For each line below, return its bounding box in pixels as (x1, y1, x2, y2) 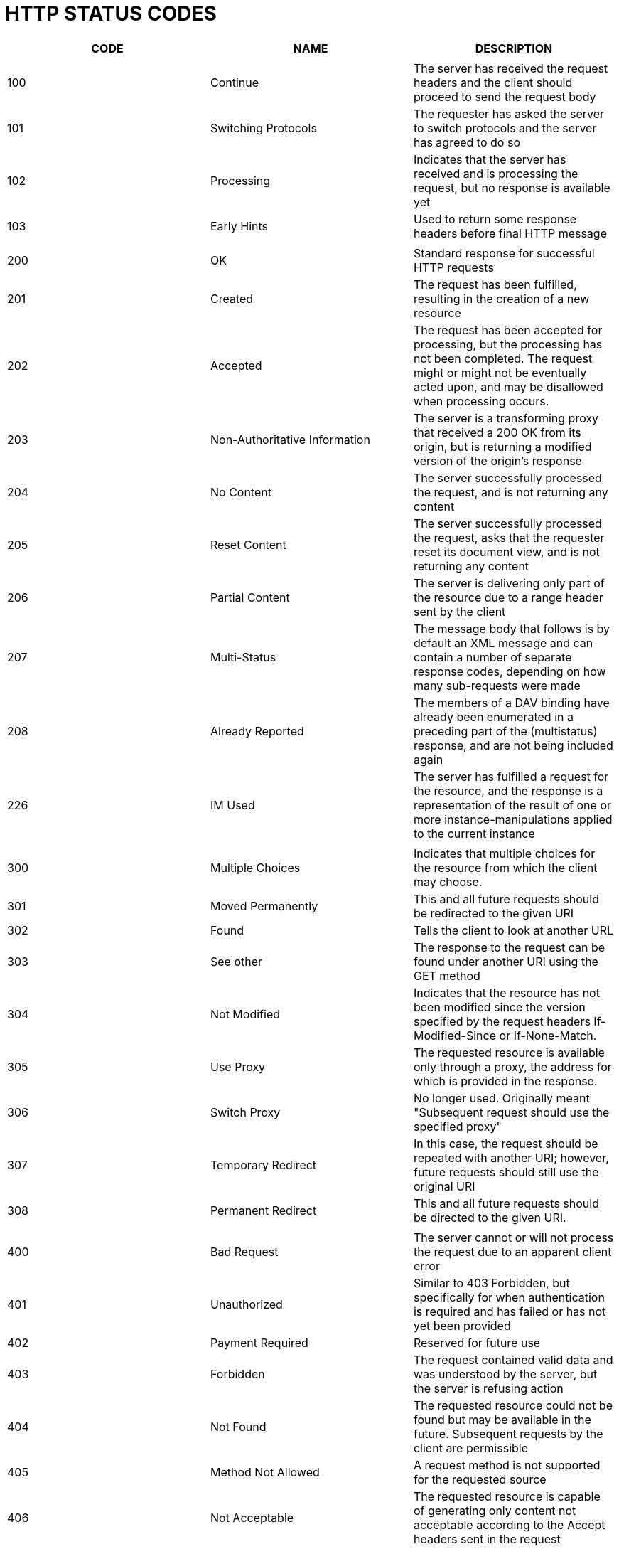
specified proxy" (413, 1119, 502, 1134)
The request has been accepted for (413, 322, 603, 337)
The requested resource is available (413, 1045, 605, 1060)
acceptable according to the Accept (413, 1517, 605, 1532)
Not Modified (210, 1006, 281, 1021)
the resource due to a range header (413, 590, 603, 605)
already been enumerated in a (413, 709, 574, 724)
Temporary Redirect (210, 1157, 317, 1172)
